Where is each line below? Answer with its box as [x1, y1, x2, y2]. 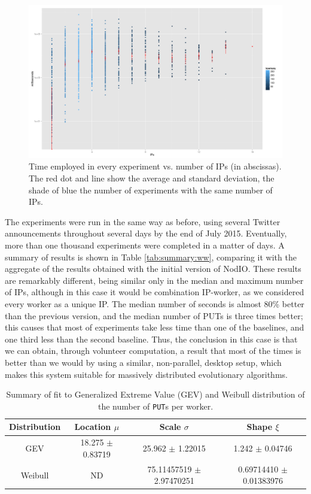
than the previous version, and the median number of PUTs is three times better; [5, 309, 303, 322]
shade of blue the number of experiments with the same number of [29, 183, 273, 196]
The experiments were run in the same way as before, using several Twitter [5, 215, 280, 228]
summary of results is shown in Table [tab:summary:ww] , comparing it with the [5, 250, 297, 263]
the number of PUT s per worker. [97, 399, 214, 412]
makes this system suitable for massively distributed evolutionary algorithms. [5, 368, 288, 380]
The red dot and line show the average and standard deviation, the [29, 172, 275, 184]
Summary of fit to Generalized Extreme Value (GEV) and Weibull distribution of [6, 388, 305, 401]
